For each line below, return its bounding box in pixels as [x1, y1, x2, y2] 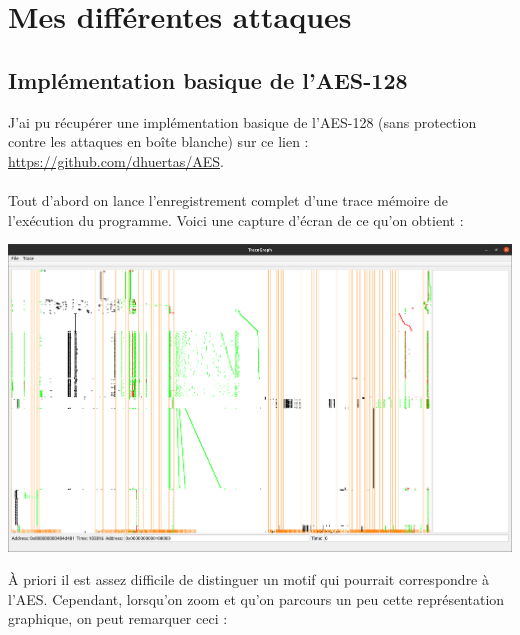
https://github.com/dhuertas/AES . [8, 150, 224, 171]
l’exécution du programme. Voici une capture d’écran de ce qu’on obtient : [8, 209, 464, 230]
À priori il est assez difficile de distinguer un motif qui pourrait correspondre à [8, 569, 489, 590]
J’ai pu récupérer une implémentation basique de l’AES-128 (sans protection [8, 111, 477, 132]
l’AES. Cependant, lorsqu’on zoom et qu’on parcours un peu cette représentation [8, 588, 505, 609]
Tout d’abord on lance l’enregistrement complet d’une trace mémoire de [8, 189, 449, 210]
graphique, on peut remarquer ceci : [8, 608, 228, 629]
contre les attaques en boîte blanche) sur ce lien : [8, 131, 309, 152]
